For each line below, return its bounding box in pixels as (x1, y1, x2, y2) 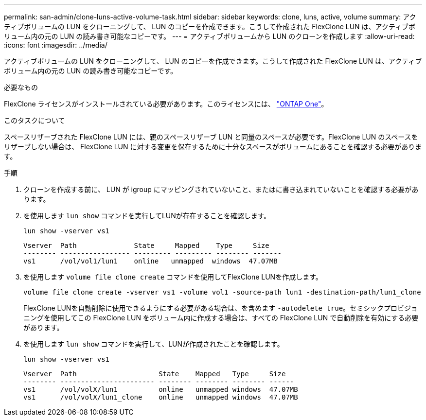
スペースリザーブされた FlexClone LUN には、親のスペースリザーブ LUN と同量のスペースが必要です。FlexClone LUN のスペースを (4, 133, 418, 141)
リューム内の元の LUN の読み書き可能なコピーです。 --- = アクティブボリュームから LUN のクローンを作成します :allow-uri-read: (4, 32, 415, 40)
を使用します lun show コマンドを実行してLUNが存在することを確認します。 (23, 211, 271, 220)
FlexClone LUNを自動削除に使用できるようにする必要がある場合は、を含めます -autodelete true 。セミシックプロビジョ (23, 304, 418, 312)
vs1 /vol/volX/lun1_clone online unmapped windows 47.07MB (23, 393, 298, 401)
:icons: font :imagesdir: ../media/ (4, 41, 107, 49)
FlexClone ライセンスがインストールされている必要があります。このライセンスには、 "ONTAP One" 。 (4, 100, 328, 108)
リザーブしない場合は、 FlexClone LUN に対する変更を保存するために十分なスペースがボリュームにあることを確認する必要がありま (4, 142, 422, 151)
